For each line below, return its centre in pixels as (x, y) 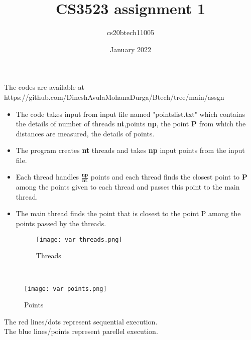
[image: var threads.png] (79, 239)
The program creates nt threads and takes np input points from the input (130, 150)
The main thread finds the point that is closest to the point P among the (128, 213)
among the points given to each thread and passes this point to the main (128, 187)
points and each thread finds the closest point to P (169, 177)
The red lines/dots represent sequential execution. (81, 321)
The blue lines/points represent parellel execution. (81, 331)
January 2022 (131, 49)
